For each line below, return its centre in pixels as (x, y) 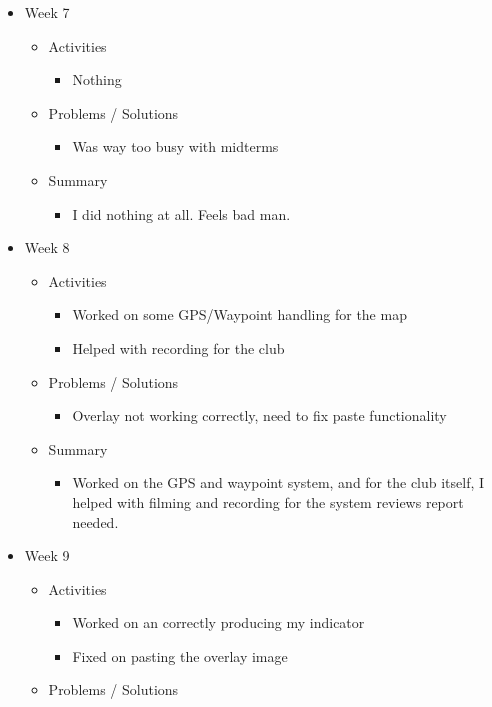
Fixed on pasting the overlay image (180, 655)
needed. (95, 521)
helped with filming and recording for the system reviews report (268, 501)
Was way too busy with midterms (175, 146)
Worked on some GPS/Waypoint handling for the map (239, 314)
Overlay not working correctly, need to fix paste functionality (259, 415)
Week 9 (47, 555)
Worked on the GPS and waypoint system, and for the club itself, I (278, 482)
